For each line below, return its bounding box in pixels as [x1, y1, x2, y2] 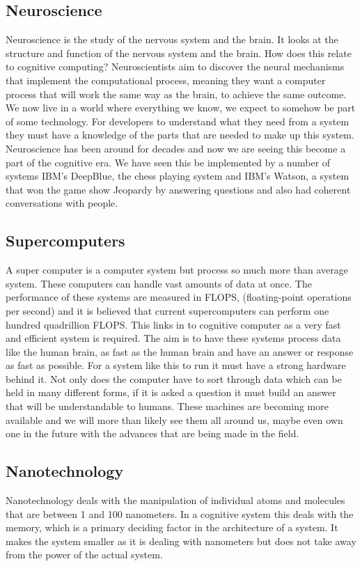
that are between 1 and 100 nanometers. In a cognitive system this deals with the [6, 506, 354, 521]
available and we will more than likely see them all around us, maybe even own [6, 412, 343, 427]
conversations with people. [6, 196, 118, 210]
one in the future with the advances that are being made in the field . [6, 426, 299, 441]
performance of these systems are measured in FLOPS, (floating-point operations [6, 290, 352, 304]
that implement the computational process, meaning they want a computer [6, 72, 326, 87]
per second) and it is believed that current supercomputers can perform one [6, 303, 329, 317]
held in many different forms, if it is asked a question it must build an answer [6, 385, 336, 400]
